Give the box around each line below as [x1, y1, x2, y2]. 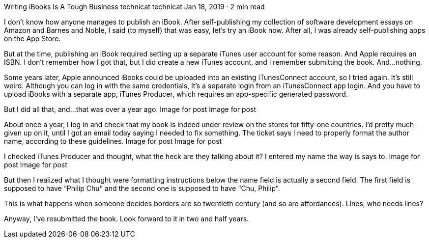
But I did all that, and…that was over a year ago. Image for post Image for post [4, 105, 257, 113]
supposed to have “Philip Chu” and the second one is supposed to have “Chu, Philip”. [4, 184, 280, 192]
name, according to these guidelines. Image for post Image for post [4, 137, 222, 145]
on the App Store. [4, 34, 61, 43]
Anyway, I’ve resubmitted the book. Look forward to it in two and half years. [4, 215, 249, 223]
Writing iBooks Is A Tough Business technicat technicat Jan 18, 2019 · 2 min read [4, 2, 265, 11]
